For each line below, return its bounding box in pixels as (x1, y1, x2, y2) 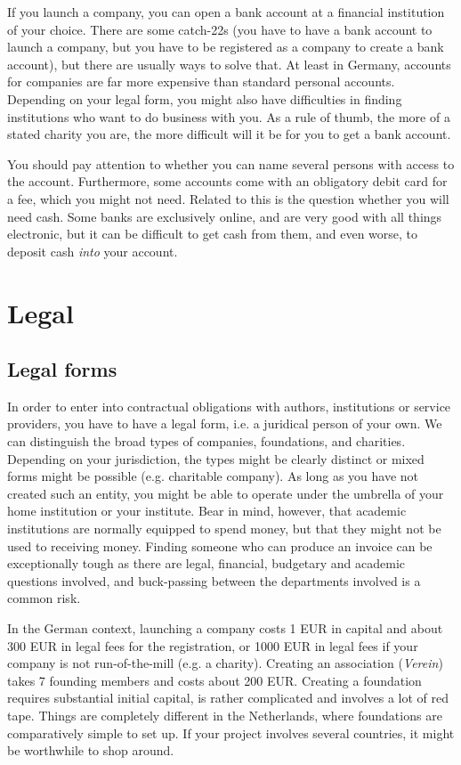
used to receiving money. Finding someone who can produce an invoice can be (7, 536, 433, 555)
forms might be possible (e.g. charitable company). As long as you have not (7, 467, 419, 485)
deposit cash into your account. (7, 241, 178, 260)
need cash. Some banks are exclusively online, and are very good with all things (7, 207, 442, 225)
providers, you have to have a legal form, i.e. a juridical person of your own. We (7, 414, 442, 433)
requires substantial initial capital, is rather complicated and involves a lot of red (7, 688, 449, 707)
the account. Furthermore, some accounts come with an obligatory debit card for (7, 172, 448, 191)
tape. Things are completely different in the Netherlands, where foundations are (7, 705, 442, 724)
